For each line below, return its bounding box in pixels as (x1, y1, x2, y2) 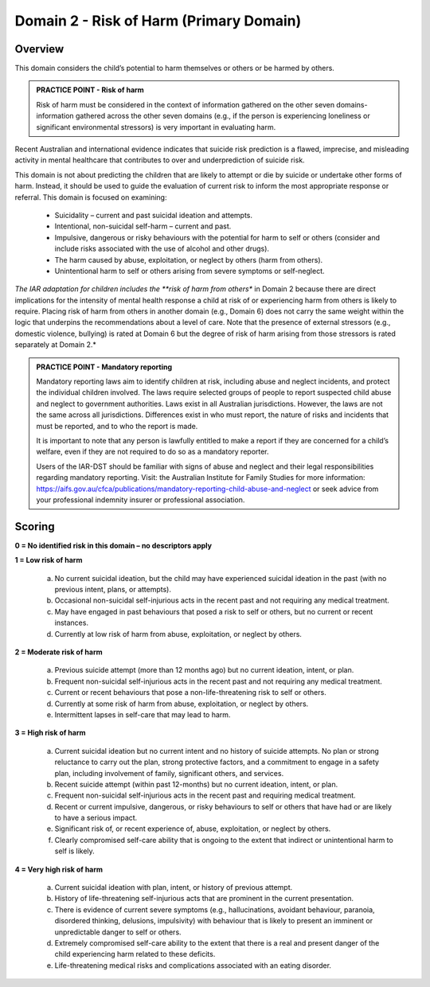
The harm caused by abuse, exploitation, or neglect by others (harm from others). (54, 255, 323, 264)
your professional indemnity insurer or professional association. (36, 494, 245, 505)
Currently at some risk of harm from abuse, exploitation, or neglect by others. (54, 699, 309, 708)
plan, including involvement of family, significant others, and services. (54, 768, 284, 778)
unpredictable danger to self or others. (54, 927, 182, 937)
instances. (54, 618, 89, 628)
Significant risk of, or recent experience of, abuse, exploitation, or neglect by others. (54, 824, 331, 833)
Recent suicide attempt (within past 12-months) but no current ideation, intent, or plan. (54, 779, 338, 789)
